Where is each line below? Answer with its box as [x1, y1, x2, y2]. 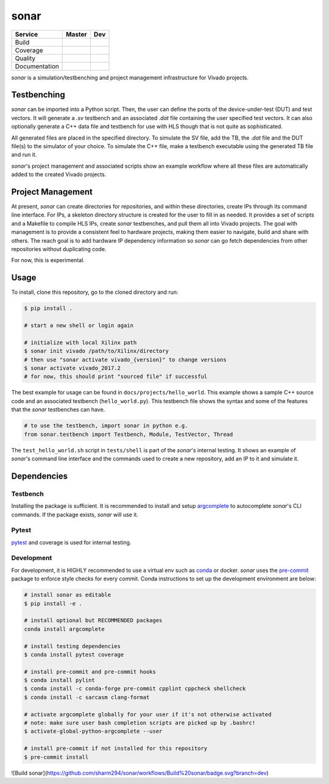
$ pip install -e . [24, 600, 82, 607]
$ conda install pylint [24, 677, 96, 684]
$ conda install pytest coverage [24, 651, 124, 658]
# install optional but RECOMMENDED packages [24, 617, 163, 624]
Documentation [15, 62, 59, 70]
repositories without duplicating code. [11, 246, 107, 253]
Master [66, 30, 88, 38]
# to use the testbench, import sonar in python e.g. [24, 422, 188, 429]
